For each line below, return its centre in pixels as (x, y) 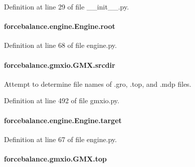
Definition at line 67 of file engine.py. (61, 139)
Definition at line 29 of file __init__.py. (67, 6)
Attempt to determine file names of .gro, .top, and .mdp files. (98, 83)
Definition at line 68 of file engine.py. (61, 45)
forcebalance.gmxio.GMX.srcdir (60, 65)
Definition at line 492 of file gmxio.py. (62, 100)
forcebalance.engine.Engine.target (63, 120)
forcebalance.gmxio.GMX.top (55, 158)
